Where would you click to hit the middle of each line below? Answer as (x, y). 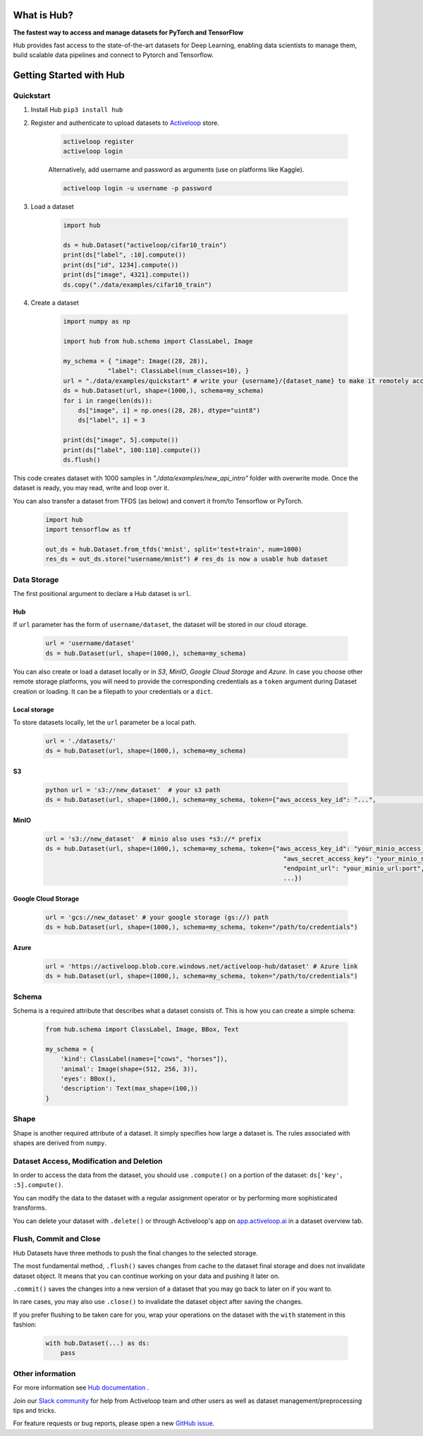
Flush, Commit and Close (57, 1239)
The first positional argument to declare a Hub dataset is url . (102, 593)
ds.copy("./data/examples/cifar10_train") (137, 285)
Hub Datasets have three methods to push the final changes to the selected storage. (136, 1253)
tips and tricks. (35, 1410)
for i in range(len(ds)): (108, 401)
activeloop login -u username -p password (137, 188)
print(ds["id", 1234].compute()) (121, 265)
